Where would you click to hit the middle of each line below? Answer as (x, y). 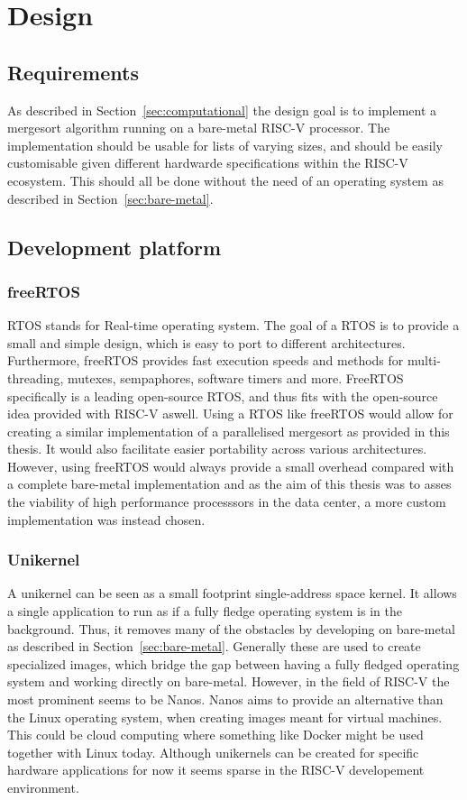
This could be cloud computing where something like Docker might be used (215, 735)
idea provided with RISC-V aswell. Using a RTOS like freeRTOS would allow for (230, 414)
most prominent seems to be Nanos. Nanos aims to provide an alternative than (225, 699)
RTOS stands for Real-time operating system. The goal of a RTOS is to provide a (233, 325)
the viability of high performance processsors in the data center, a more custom (227, 502)
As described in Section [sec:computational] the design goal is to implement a (222, 110)
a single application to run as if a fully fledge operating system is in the (205, 611)
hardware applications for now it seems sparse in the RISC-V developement (216, 770)
